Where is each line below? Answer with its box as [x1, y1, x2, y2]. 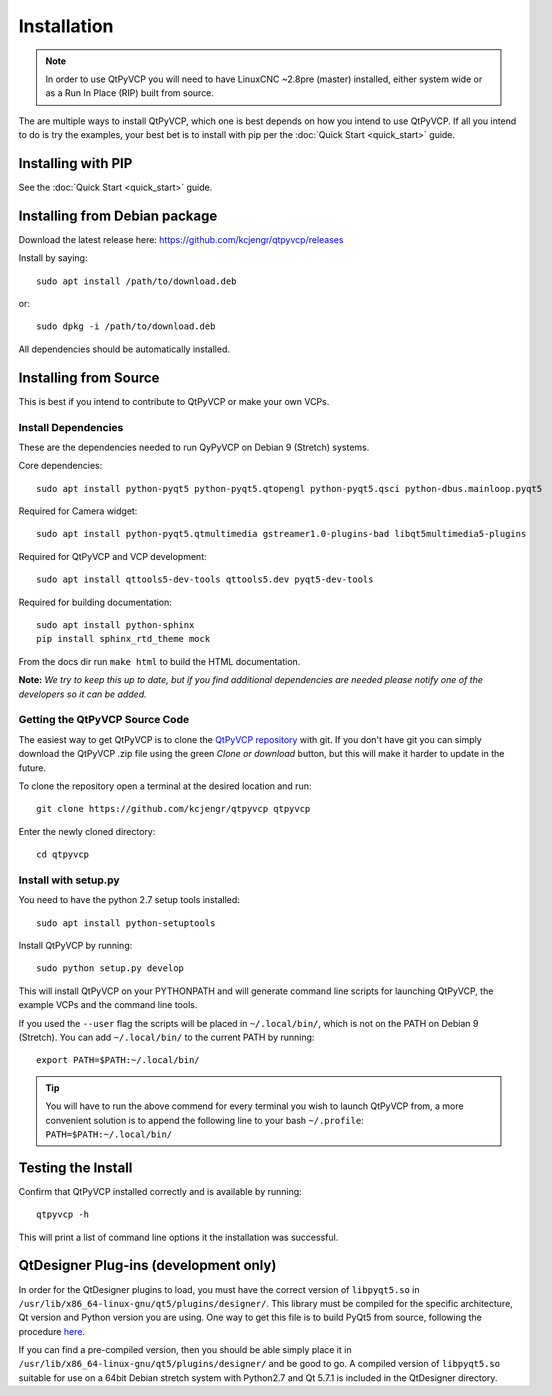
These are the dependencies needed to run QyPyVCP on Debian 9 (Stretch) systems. [18, 441, 370, 453]
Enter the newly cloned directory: [18, 825, 156, 837]
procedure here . [18, 1325, 85, 1337]
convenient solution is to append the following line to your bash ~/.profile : [45, 1114, 364, 1126]
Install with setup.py [18, 873, 120, 887]
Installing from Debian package [18, 207, 218, 224]
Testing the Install [18, 1159, 133, 1176]
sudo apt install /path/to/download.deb [36, 275, 237, 287]
